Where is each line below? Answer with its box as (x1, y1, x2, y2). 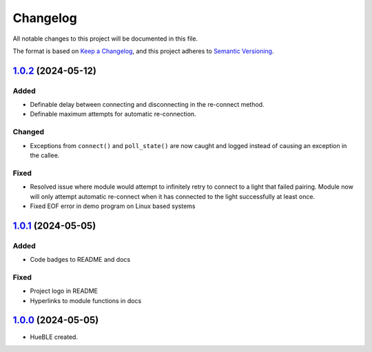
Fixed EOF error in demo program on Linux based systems (30, 202, 196, 210)
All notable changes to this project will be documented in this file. (12, 34, 198, 43)
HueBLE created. (30, 333, 79, 341)
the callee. (30, 152, 60, 160)
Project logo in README (30, 287, 98, 296)
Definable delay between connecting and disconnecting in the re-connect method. (30, 101, 265, 109)
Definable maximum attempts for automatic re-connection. (30, 110, 196, 118)
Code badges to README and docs (30, 256, 131, 264)
